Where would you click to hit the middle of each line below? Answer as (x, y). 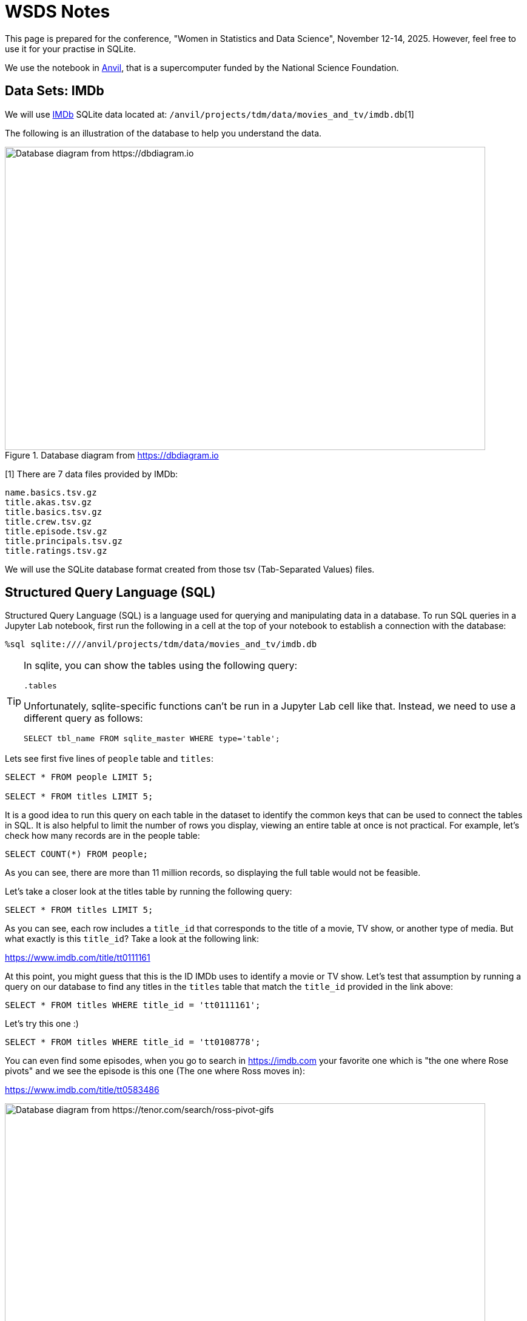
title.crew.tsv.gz (49, 521)
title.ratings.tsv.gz (56, 550)
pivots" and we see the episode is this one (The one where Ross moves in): (155, 1071)
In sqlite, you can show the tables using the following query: (161, 666)
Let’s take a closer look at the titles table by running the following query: (149, 892)
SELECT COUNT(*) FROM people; (77, 854)
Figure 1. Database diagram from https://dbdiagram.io (112, 455)
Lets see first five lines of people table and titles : (109, 759)
